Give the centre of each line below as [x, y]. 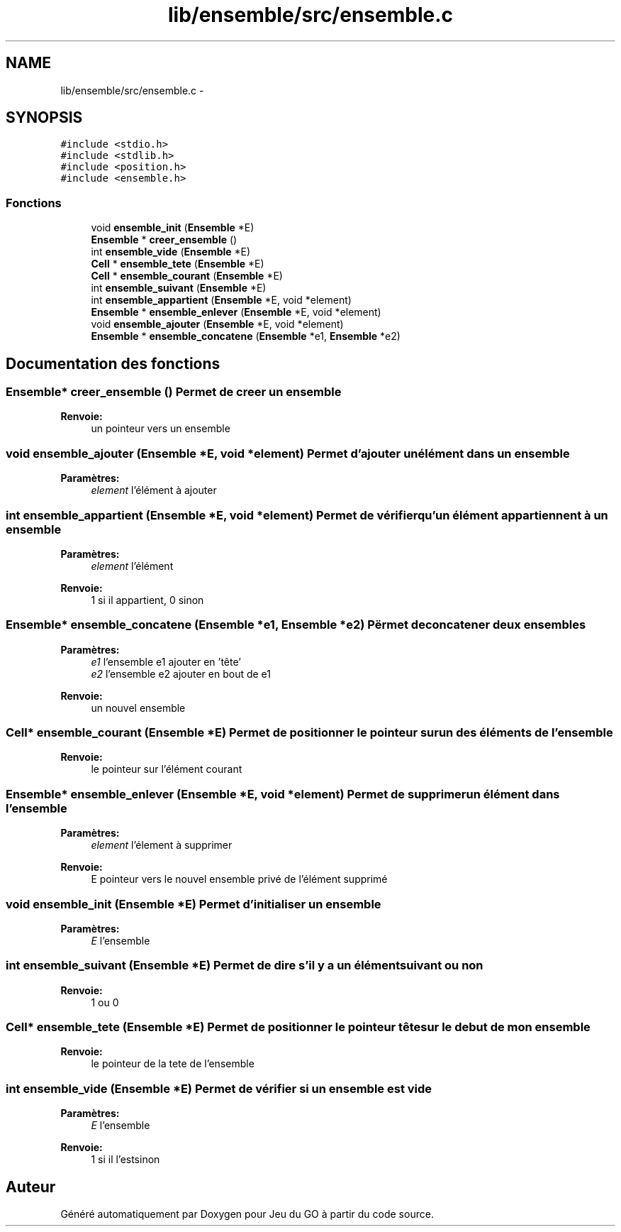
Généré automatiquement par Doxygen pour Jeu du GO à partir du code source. [247, 1214]
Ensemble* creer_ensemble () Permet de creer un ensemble [174, 392]
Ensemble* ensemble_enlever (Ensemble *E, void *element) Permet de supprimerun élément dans [283, 794]
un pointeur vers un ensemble [161, 429]
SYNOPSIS [44, 118]
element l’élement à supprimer [162, 845]
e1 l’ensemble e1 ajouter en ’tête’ [166, 661]
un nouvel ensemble [138, 708]
